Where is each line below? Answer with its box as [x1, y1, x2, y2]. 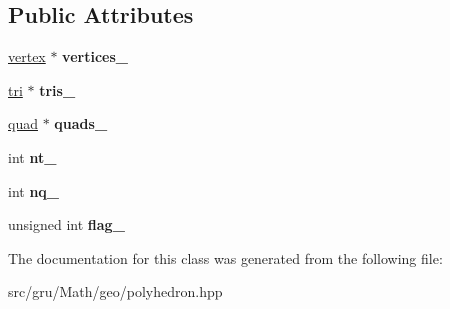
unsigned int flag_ [8, 214, 125, 235]
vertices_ [62, 46, 128, 67]
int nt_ [8, 146, 57, 167]
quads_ [54, 113, 108, 134]
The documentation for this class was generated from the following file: [8, 247, 443, 268]
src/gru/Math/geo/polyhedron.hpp [8, 281, 223, 302]
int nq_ [8, 180, 60, 201]
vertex [8, 46, 46, 67]
